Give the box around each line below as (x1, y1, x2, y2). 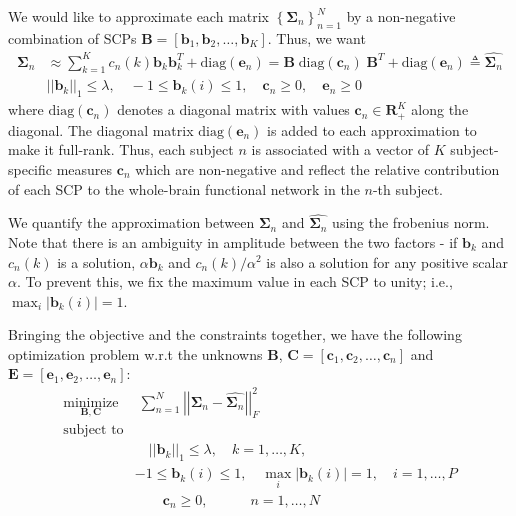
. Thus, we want (267, 27, 366, 48)
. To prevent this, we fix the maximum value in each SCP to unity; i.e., (16, 271, 453, 292)
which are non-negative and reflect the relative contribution (135, 158, 500, 179)
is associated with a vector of (251, 139, 430, 160)
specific (8, 158, 53, 179)
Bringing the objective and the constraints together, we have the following (8, 324, 462, 345)
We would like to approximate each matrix (8, 6, 270, 26)
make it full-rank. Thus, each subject (8, 139, 234, 160)
